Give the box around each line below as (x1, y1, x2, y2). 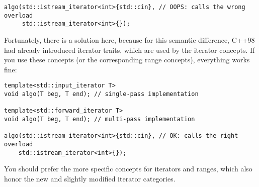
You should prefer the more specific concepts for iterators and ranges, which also (4, 163, 252, 174)
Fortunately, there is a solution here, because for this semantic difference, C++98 (4, 34, 255, 45)
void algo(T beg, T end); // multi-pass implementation (4, 115, 195, 123)
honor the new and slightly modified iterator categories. (4, 173, 176, 183)
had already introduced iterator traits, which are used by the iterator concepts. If (4, 44, 255, 55)
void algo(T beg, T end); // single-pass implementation (4, 90, 199, 98)
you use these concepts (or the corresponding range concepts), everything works (4, 54, 250, 65)
